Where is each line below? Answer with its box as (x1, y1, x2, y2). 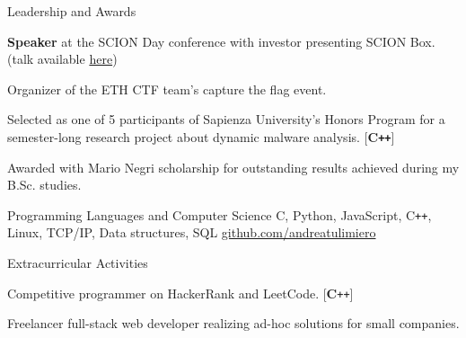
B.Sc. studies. (7, 175, 82, 194)
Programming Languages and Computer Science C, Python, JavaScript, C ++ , (7, 205, 432, 224)
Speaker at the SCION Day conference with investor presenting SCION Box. (7, 31, 435, 50)
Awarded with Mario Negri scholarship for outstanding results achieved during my (7, 157, 460, 176)
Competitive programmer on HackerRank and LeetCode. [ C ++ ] (7, 283, 354, 302)
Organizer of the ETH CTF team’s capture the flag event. (7, 79, 327, 98)
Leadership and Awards (7, 2, 136, 20)
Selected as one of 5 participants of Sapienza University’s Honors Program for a (7, 110, 445, 129)
